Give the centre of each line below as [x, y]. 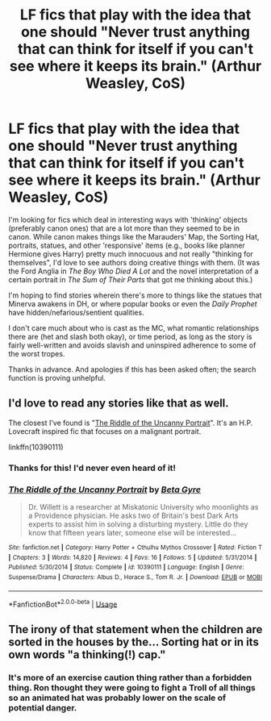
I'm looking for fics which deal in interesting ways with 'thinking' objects [128, 219]
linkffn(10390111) [36, 447]
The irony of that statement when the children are [135, 629]
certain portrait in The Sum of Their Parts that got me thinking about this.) [131, 279]
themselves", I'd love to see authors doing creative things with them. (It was [134, 262]
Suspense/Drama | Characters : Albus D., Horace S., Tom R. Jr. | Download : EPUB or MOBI [135, 577]
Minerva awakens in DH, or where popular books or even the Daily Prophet [133, 303]
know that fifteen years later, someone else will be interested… [132, 532]
